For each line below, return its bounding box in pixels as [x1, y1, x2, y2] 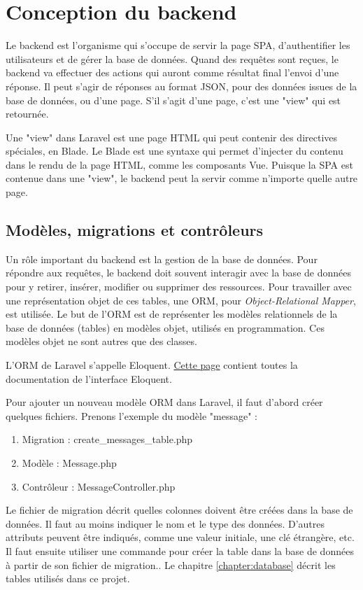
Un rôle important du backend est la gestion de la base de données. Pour [6, 251, 318, 266]
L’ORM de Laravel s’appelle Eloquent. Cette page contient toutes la [6, 358, 298, 372]
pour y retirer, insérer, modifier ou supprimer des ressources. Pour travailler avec [6, 279, 352, 294]
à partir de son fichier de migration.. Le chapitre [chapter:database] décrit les [6, 557, 336, 572]
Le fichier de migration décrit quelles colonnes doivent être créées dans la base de [6, 503, 353, 517]
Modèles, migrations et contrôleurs [6, 219, 264, 241]
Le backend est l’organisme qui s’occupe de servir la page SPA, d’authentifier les [6, 38, 350, 52]
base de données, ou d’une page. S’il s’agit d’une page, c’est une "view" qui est [6, 92, 341, 107]
